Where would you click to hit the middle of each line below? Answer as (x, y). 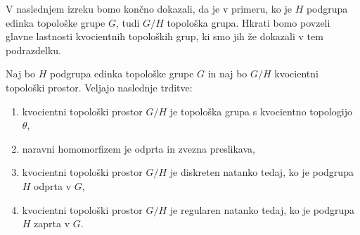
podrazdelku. (34, 50)
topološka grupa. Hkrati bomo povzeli (249, 22)
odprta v (53, 185)
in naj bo (227, 74)
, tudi (128, 22)
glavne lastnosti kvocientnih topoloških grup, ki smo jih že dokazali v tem (165, 36)
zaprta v (52, 223)
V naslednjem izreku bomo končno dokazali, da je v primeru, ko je (149, 8)
